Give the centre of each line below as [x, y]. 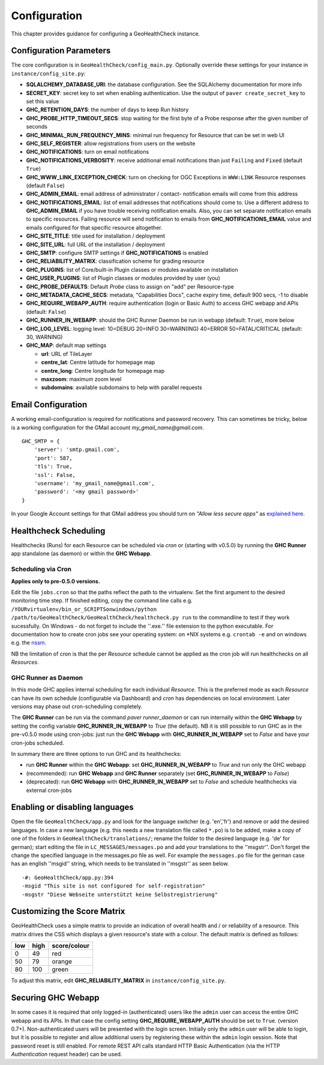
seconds [37, 127]
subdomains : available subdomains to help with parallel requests [121, 387]
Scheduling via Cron [41, 569]
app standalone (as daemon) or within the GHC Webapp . [82, 554]
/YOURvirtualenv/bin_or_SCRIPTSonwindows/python [84, 609]
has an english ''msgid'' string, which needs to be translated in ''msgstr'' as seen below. [120, 864]
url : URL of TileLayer [67, 354]
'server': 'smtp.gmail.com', [77, 450]
